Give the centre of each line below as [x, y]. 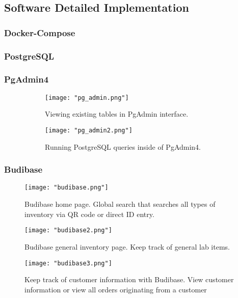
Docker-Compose [40, 32]
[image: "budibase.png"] [67, 188]
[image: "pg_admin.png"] [87, 98]
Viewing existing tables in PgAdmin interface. [117, 114]
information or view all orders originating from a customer [116, 289]
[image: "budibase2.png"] [68, 231]
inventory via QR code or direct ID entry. [89, 214]
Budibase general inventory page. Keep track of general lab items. [127, 246]
